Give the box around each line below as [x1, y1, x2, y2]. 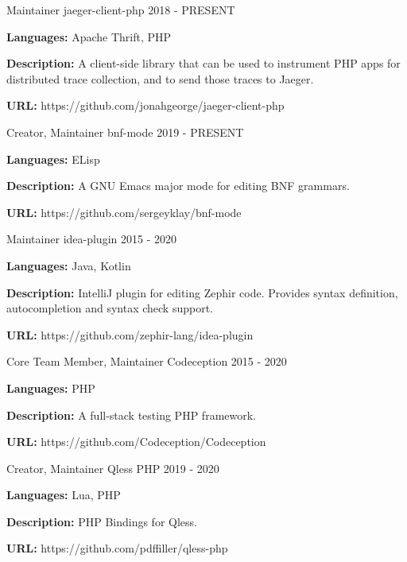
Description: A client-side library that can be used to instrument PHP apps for [6, 55, 401, 72]
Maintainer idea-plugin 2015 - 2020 [6, 231, 176, 247]
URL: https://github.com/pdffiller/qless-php [6, 540, 228, 556]
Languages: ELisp [6, 150, 100, 167]
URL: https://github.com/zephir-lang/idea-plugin [6, 326, 254, 343]
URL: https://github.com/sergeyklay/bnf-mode [6, 203, 242, 220]
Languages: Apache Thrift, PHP [6, 28, 172, 45]
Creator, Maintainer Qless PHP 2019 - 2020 [6, 459, 219, 476]
